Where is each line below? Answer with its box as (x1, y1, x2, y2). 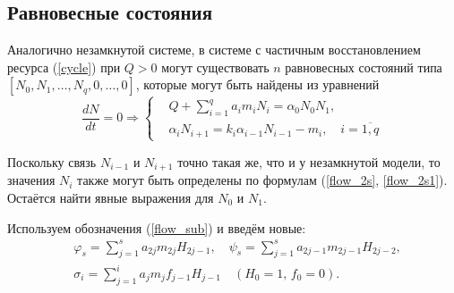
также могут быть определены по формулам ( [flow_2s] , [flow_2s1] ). (77, 171, 448, 189)
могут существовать (161, 57, 270, 76)
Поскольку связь (7, 152, 97, 171)
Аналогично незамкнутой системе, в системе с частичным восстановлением (7, 40, 421, 59)
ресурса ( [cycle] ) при (7, 57, 121, 76)
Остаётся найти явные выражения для (7, 188, 214, 206)
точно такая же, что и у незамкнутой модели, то (177, 152, 441, 171)
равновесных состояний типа (285, 57, 442, 76)
